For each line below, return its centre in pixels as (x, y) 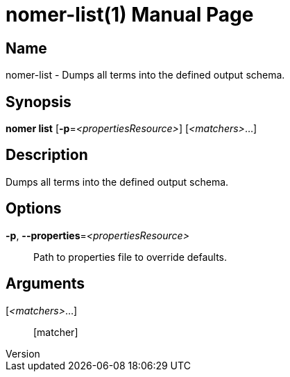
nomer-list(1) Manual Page (130, 15)
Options (34, 209)
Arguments (45, 284)
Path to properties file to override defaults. (130, 257)
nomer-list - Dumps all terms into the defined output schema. (145, 75)
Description (47, 155)
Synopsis (39, 102)
